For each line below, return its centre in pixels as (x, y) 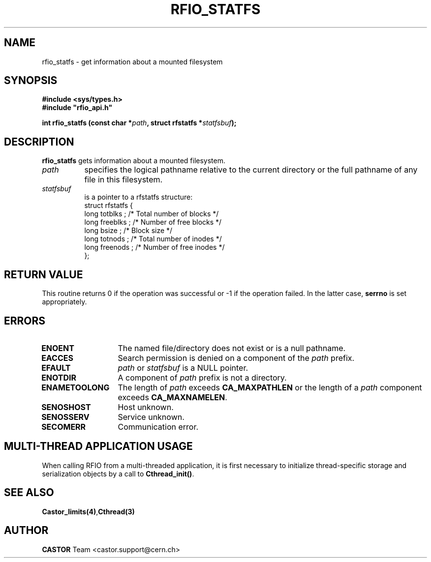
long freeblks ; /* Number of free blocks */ (153, 222)
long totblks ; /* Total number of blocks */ (152, 214)
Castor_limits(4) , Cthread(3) (88, 511)
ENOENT (58, 348)
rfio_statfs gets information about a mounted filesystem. (134, 161)
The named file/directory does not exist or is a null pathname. (232, 348)
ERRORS (25, 321)
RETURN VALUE (44, 274)
